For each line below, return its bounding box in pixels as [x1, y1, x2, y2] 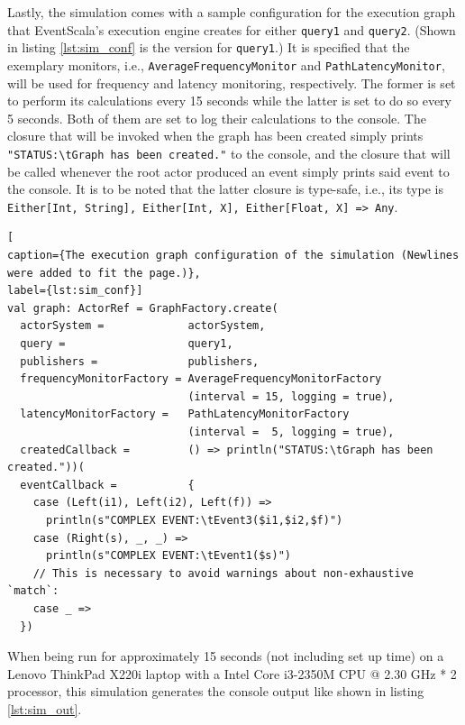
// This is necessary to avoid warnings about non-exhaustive [32, 566, 415, 580]
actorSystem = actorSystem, [20, 319, 266, 333]
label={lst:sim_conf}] [7, 284, 143, 298]
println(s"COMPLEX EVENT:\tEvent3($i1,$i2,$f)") [45, 513, 343, 527]
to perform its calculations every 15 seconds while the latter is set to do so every [7, 91, 451, 110]
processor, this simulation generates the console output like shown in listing [7, 682, 424, 701]
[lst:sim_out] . [7, 699, 82, 718]
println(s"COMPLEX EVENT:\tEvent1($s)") [45, 549, 291, 563]
